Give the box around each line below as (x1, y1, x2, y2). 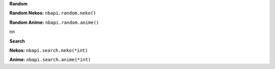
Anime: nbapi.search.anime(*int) (9, 56, 91, 63)
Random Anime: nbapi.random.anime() (9, 19, 99, 25)
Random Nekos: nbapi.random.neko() (9, 10, 96, 16)
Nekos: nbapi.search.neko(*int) (9, 47, 88, 53)
